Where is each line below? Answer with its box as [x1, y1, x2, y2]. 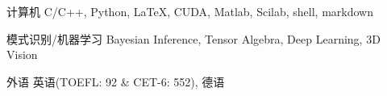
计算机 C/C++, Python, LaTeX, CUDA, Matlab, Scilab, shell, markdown [6, 3, 373, 19]
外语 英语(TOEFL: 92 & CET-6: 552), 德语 [6, 73, 225, 90]
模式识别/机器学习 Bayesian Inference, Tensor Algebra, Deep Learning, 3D [6, 30, 381, 47]
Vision [6, 46, 38, 63]
